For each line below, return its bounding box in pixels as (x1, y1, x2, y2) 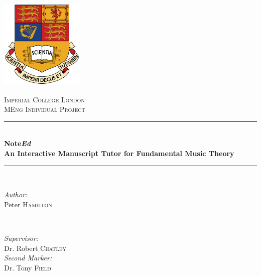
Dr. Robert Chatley (4, 242, 67, 253)
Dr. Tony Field (4, 262, 51, 272)
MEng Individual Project (4, 104, 85, 114)
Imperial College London (4, 94, 85, 104)
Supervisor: (4, 233, 38, 243)
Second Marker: (4, 252, 52, 263)
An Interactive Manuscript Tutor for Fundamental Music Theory (4, 148, 234, 159)
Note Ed (4, 138, 31, 149)
